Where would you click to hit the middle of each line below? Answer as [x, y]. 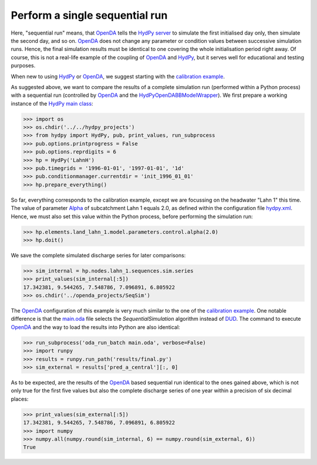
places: [20, 399]
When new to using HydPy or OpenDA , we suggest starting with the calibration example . [118, 76]
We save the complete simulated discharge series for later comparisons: [98, 255]
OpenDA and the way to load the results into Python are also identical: [95, 327]
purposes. [23, 66]
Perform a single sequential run [89, 15]
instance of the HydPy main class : [52, 103]
